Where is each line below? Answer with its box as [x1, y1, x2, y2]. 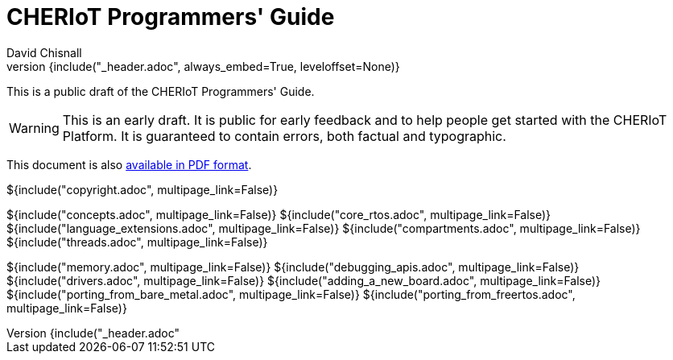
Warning [9, 119, 60, 136]
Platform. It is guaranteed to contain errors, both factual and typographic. [62, 127, 506, 144]
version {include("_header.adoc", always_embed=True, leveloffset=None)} [6, 59, 400, 73]
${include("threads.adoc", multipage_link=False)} [6, 234, 268, 249]
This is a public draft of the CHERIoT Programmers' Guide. [6, 84, 315, 98]
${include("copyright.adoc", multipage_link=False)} [6, 182, 279, 197]
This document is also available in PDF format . [6, 157, 252, 172]
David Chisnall [6, 45, 82, 60]
